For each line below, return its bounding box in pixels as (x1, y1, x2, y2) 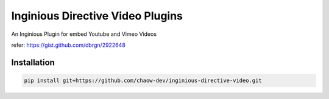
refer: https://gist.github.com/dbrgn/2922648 (11, 41, 126, 49)
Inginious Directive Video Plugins (11, 9, 183, 22)
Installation (11, 57, 55, 67)
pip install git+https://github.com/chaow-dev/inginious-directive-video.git (24, 77, 262, 84)
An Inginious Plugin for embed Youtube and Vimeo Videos (11, 30, 157, 38)
